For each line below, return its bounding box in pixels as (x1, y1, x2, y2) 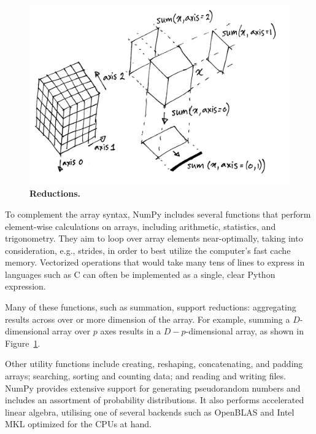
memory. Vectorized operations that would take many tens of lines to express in (5, 256, 305, 269)
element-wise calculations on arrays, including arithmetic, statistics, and (5, 219, 276, 232)
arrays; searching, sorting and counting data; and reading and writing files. (5, 369, 286, 382)
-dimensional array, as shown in (185, 325, 304, 337)
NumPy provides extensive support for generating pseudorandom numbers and (5, 381, 301, 394)
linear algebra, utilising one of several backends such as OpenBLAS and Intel (5, 405, 295, 418)
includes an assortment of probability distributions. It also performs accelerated (5, 393, 304, 406)
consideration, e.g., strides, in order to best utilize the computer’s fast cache (5, 243, 291, 256)
